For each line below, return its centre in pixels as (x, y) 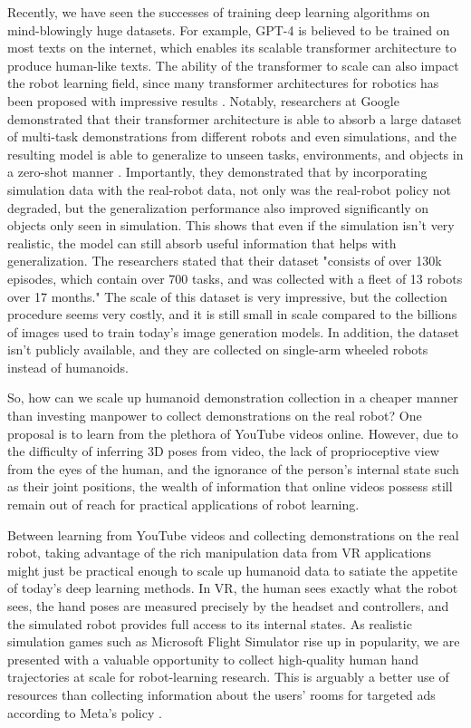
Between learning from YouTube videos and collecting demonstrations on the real (233, 534)
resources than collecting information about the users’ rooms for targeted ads (221, 694)
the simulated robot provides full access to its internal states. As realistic (210, 623)
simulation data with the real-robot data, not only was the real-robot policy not (229, 189)
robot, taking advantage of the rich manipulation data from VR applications (219, 553)
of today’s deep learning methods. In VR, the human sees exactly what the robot (233, 588)
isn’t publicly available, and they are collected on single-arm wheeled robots (218, 349)
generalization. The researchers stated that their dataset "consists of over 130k (225, 261)
